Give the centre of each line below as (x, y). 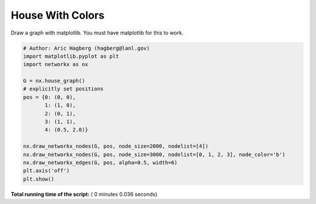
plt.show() (39, 179)
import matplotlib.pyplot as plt (71, 56)
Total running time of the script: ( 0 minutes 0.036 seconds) (84, 194)
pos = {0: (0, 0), (49, 97)
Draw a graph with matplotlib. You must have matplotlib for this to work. (97, 33)
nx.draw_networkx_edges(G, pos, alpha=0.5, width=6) (100, 163)
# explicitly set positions (63, 89)
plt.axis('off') (47, 171)
